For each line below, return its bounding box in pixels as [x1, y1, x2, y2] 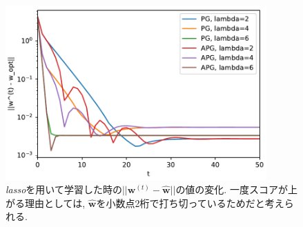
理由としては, [24, 195, 86, 210]
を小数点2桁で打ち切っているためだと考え [96, 195, 284, 210]
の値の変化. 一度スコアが [175, 182, 288, 197]
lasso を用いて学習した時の [6, 182, 122, 197]
